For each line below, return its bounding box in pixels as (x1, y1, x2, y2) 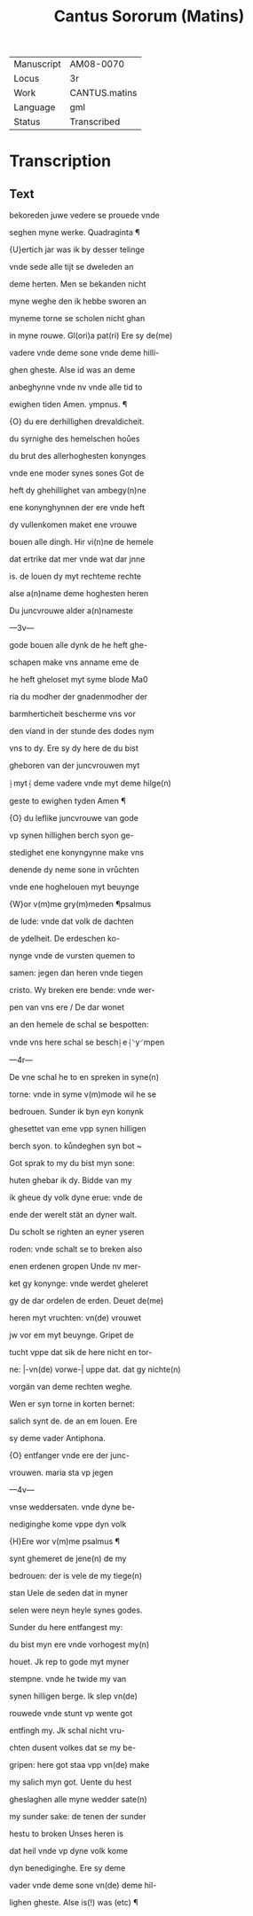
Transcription (9, 151, 112, 171)
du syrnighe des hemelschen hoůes (9, 433, 140, 445)
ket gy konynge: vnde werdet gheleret (9, 1278, 148, 1289)
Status (13, 115, 41, 128)
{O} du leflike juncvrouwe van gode (9, 813, 139, 824)
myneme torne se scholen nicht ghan (9, 313, 146, 324)
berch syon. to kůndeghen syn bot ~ (9, 1140, 142, 1151)
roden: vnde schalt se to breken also (9, 1244, 143, 1255)
